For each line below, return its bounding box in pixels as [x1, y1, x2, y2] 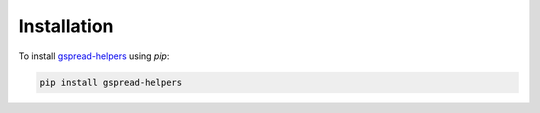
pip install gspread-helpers [39, 76, 183, 88]
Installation [18, 15, 114, 37]
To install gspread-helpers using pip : [18, 50, 170, 62]
